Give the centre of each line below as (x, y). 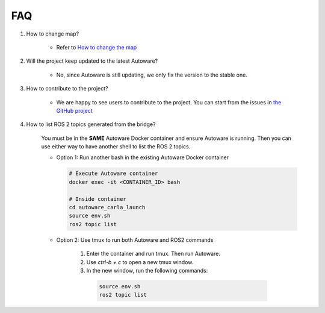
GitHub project (74, 110)
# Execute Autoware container (113, 174)
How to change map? (53, 34)
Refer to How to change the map (97, 47)
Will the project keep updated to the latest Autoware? (92, 61)
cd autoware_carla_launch (107, 207)
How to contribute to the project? (67, 89)
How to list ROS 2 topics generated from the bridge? (91, 124)
